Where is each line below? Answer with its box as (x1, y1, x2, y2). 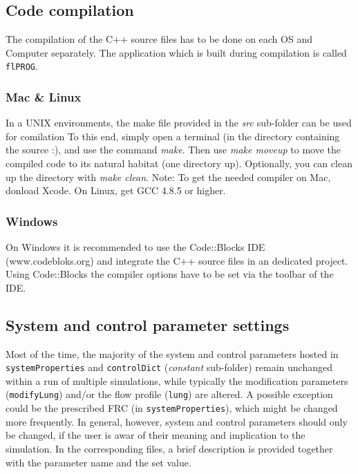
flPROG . (6, 59, 38, 73)
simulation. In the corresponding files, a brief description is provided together (6, 441, 333, 455)
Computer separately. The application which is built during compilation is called (6, 45, 347, 59)
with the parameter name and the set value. (6, 455, 191, 469)
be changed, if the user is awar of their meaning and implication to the (6, 428, 305, 442)
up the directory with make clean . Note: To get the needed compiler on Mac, (6, 169, 331, 184)
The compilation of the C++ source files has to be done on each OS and (6, 32, 312, 46)
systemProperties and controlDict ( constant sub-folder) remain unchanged (6, 360, 332, 375)
